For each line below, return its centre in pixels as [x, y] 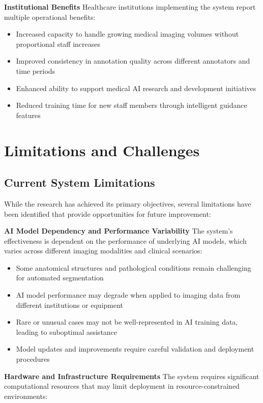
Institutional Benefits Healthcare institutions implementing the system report [130, 7]
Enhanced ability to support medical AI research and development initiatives [136, 88]
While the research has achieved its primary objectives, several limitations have [128, 203]
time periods [36, 70]
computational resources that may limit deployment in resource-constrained [122, 386]
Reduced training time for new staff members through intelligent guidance [131, 105]
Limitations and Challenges [102, 150]
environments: [26, 396]
